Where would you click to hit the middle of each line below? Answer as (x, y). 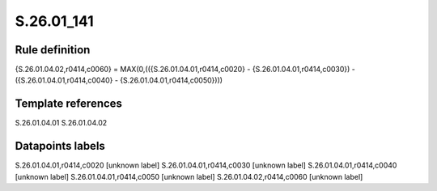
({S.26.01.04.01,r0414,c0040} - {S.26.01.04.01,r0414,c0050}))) (119, 80)
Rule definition (53, 50)
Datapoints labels (60, 146)
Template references (69, 104)
